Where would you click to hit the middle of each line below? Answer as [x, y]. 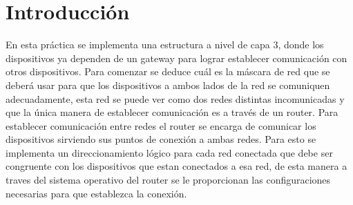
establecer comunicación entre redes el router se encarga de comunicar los [161, 125]
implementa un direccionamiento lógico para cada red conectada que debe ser [169, 152]
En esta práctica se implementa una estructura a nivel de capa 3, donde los [165, 45]
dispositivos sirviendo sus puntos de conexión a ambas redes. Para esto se [161, 139]
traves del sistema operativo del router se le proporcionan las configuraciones [168, 180]
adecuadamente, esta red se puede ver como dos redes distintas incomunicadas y [175, 98]
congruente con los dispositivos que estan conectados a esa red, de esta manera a [176, 166]
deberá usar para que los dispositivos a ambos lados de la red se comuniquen [168, 85]
